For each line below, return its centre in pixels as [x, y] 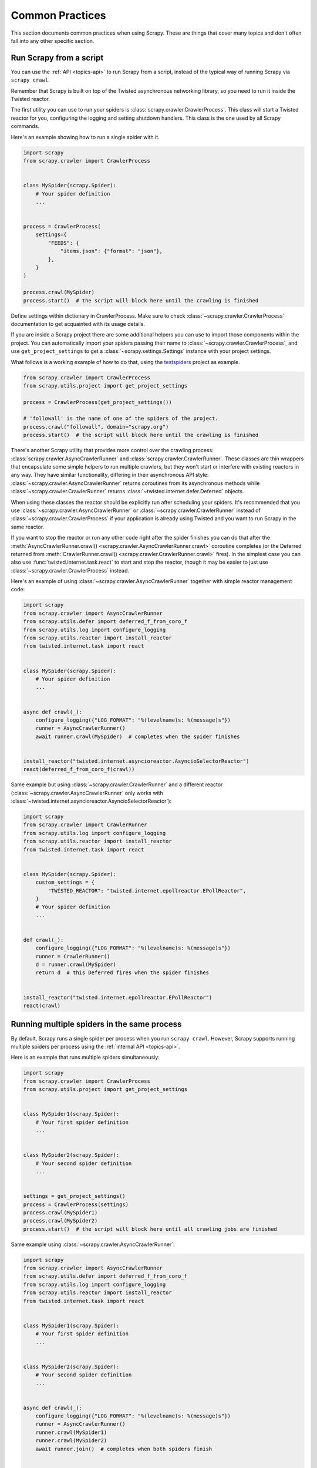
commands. [25, 126]
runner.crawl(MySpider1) [71, 1432]
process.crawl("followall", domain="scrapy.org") [96, 427]
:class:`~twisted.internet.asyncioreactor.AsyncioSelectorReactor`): [91, 801]
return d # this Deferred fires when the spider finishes [122, 973]
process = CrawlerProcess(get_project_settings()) [98, 402]
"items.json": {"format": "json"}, [111, 251]
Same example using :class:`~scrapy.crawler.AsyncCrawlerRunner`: [93, 1244]
